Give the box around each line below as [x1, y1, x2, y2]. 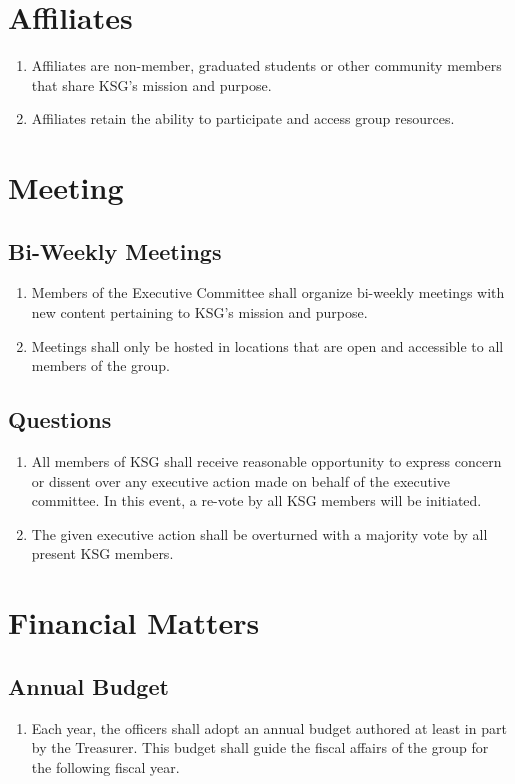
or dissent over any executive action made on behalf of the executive [31, 470, 451, 491]
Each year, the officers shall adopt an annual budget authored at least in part [31, 717, 507, 738]
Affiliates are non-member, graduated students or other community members [31, 55, 502, 76]
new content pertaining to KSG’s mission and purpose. [31, 302, 368, 323]
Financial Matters [8, 602, 260, 643]
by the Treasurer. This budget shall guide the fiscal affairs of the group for [31, 737, 489, 758]
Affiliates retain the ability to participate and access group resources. [31, 108, 455, 129]
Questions [8, 404, 112, 435]
